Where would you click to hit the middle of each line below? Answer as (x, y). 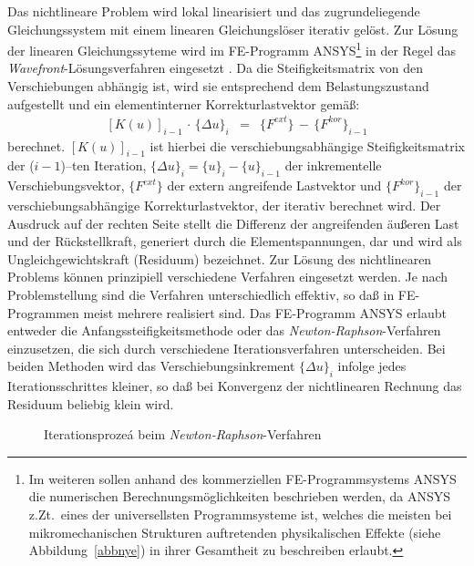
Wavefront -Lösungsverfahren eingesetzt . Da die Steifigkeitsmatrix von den (216, 68)
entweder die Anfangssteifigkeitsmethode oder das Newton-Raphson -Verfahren (224, 330)
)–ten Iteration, (103, 165)
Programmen (43, 312)
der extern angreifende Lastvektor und (274, 185)
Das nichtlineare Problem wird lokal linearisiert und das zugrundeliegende (214, 11)
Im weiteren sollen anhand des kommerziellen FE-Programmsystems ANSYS (242, 478)
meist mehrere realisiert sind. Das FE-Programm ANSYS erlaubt (265, 312)
